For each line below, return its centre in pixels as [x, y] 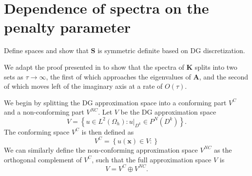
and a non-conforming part [44, 112]
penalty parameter [67, 27]
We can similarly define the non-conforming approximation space [101, 149]
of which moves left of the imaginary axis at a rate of [83, 86]
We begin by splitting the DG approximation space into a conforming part [115, 102]
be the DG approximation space [168, 112]
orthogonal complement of [43, 159]
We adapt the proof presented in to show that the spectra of [94, 67]
